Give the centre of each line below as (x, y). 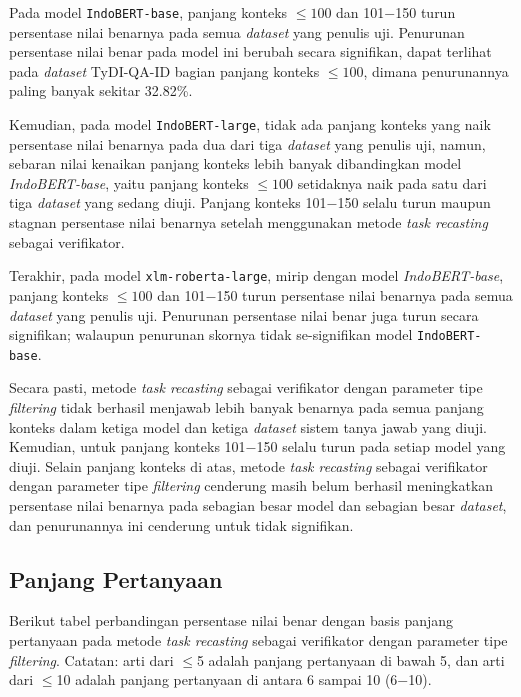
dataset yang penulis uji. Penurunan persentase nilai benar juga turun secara (244, 314)
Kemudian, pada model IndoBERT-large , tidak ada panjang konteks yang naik (250, 124)
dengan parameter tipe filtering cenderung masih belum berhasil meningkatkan (251, 485)
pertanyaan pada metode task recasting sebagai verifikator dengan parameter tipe (258, 639)
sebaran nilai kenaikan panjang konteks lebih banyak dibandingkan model (235, 163)
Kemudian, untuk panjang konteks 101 (127, 446)
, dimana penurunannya (436, 70)
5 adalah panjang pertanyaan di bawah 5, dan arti (350, 659)
